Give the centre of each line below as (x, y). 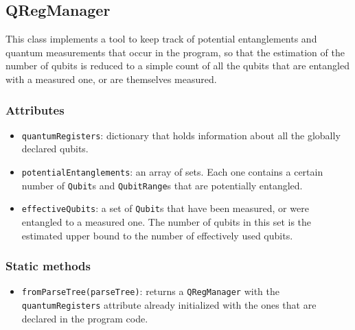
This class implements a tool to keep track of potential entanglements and (161, 39)
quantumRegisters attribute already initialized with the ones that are (169, 305)
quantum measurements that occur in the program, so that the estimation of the (175, 52)
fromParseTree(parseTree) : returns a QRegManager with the (150, 291)
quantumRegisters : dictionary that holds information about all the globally (181, 135)
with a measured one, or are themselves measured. (111, 79)
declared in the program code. (85, 318)
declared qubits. (55, 149)
